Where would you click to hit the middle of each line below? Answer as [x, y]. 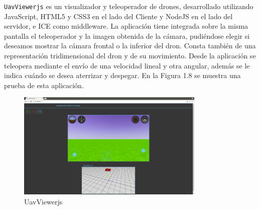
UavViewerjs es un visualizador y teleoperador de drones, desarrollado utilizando [129, 6]
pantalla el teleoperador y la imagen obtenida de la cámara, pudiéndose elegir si [127, 36]
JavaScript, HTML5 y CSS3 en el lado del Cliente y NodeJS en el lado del [118, 16]
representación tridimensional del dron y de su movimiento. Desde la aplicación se [130, 56]
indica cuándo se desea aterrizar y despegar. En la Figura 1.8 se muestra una [122, 75]
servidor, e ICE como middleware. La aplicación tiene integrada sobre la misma [126, 26]
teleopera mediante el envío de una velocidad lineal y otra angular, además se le [127, 65]
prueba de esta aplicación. [44, 85]
